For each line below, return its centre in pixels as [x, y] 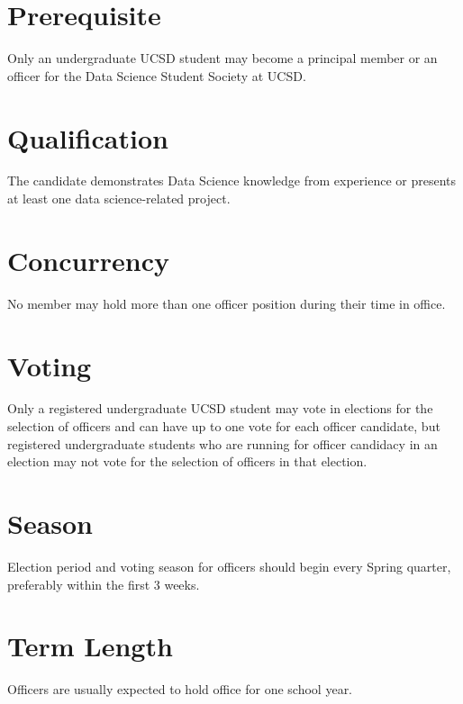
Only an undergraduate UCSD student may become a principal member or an [222, 58]
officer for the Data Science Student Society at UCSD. [157, 75]
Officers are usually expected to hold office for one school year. [180, 689]
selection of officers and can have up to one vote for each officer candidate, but [224, 426]
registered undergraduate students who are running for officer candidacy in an [222, 443]
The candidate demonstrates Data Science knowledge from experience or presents [232, 181]
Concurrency [88, 260]
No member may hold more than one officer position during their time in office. [227, 303]
